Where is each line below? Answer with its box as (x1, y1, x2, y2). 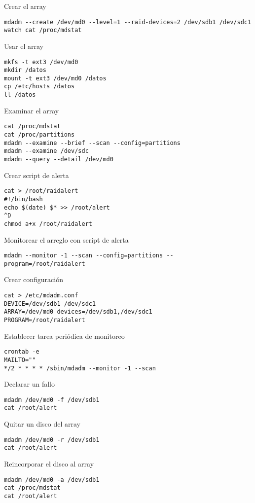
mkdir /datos (4, 67, 46, 74)
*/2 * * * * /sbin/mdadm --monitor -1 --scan (4, 364, 156, 372)
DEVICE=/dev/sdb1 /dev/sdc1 (4, 300, 96, 307)
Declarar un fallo (4, 379, 55, 389)
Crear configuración (4, 274, 63, 285)
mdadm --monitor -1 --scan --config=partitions (4, 252, 163, 259)
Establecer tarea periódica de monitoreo (4, 330, 125, 341)
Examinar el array (4, 105, 59, 115)
